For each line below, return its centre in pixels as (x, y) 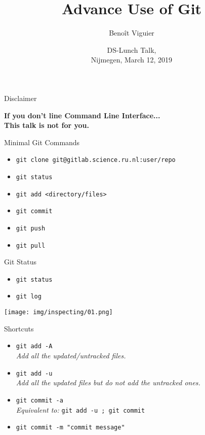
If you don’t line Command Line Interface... (82, 115)
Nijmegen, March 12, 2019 (132, 60)
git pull (31, 245)
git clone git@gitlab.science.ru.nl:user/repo (96, 160)
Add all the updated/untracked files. (71, 356)
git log (29, 297)
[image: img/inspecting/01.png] (58, 312)
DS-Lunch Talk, (132, 49)
